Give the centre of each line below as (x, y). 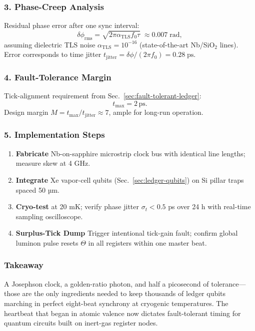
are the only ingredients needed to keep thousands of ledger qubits (124, 293)
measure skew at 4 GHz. (53, 163)
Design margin (26, 112)
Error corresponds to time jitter (53, 54)
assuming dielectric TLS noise (50, 44)
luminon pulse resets (47, 242)
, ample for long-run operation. (156, 112)
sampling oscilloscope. (49, 216)
